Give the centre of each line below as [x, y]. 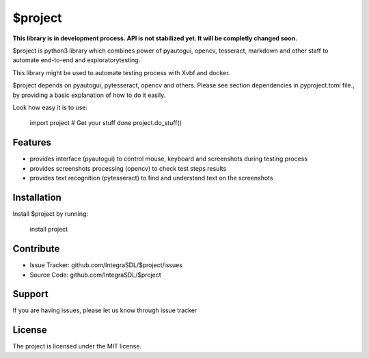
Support [30, 294]
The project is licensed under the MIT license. [77, 346]
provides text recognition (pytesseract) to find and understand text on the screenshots [151, 178]
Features [32, 142]
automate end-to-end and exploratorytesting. [77, 60]
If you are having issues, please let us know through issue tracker [105, 310]
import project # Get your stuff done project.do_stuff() [106, 123]
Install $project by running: [51, 214]
